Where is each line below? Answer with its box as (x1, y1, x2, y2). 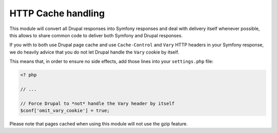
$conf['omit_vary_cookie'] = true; (20, 108, 110, 114)
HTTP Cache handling (9, 8, 105, 19)
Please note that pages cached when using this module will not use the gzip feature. (9, 121, 188, 127)
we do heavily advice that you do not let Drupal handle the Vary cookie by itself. (9, 49, 180, 55)
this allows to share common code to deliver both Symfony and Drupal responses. (9, 32, 183, 38)
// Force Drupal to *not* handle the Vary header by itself (20, 100, 175, 107)
